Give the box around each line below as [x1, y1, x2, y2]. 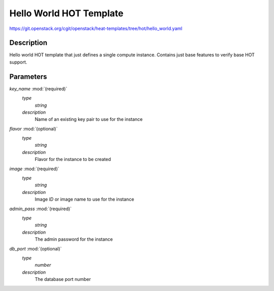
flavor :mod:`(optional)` [9, 125, 58, 132]
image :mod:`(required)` [9, 166, 59, 172]
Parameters [9, 72, 47, 81]
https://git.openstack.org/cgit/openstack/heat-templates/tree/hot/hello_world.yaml [9, 25, 183, 31]
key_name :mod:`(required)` [9, 85, 67, 91]
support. [9, 59, 27, 65]
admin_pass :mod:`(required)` [9, 206, 72, 212]
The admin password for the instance [35, 236, 113, 242]
